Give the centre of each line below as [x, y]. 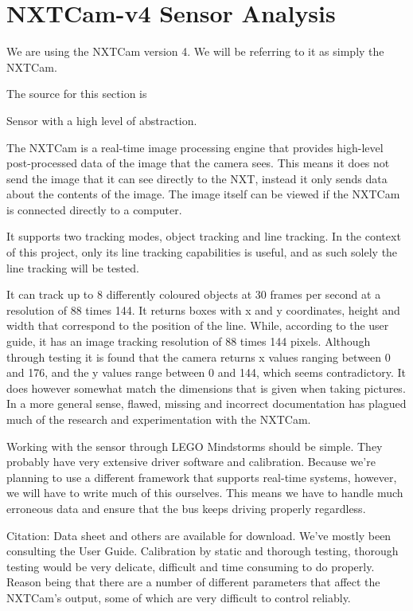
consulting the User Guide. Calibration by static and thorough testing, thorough [203, 551]
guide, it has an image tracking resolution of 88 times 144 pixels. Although [189, 341]
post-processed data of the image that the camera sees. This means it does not [198, 163]
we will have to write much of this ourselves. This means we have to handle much [205, 493]
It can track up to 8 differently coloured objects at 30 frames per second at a [194, 294]
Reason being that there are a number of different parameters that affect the [193, 582]
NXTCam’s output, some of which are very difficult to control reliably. [179, 597]
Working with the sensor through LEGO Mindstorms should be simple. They [195, 446]
